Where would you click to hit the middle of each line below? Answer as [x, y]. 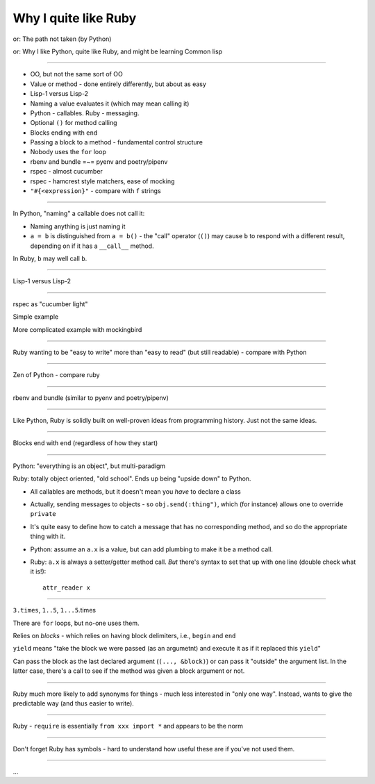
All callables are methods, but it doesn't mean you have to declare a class [135, 491]
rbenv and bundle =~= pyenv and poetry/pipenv [99, 161]
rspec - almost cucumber [67, 172]
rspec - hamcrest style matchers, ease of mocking [102, 181]
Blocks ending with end [64, 133]
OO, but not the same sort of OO [76, 74]
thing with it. [48, 536]
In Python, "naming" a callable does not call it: [79, 214]
